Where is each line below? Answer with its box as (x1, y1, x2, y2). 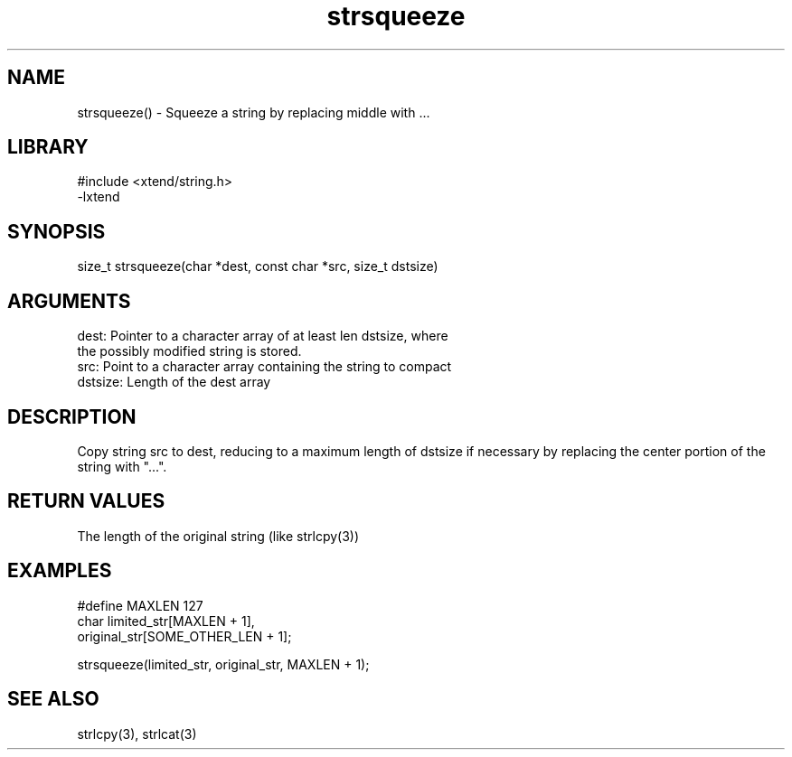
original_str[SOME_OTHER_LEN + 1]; (77, 628, 292, 644)
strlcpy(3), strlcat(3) (77, 725, 197, 742)
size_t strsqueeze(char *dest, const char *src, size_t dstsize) (77, 258, 438, 275)
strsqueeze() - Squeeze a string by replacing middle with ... (77, 104, 430, 120)
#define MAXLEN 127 (77, 597, 203, 613)
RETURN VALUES (7, 490, 165, 513)
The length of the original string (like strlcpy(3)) (77, 528, 360, 544)
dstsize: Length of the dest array (77, 374, 271, 390)
